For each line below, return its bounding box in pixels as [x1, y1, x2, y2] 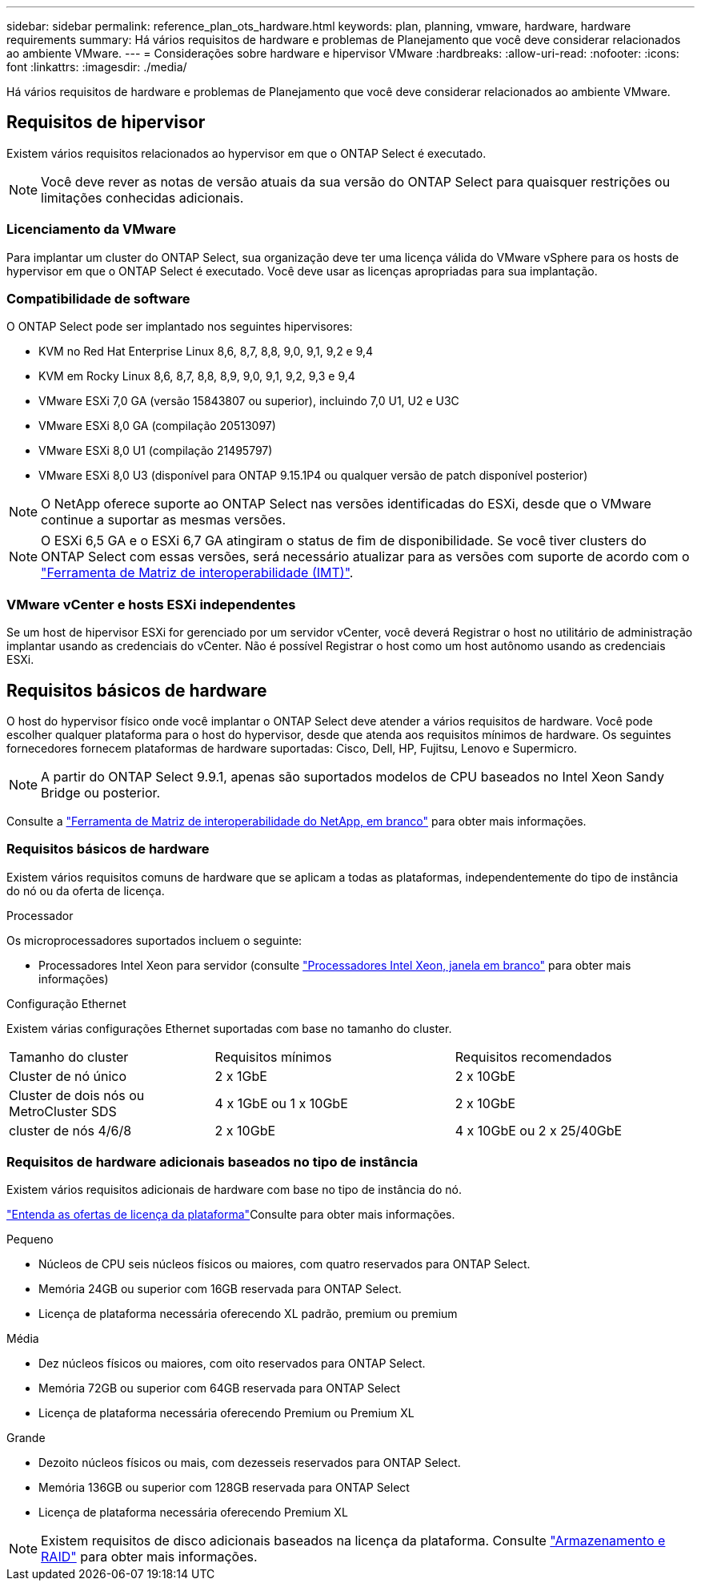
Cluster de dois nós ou [9, 1087, 145, 1103]
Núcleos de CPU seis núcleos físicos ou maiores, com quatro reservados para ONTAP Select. [38, 1257, 531, 1272]
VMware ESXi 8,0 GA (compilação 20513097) [38, 419, 276, 433]
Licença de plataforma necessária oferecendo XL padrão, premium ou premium [38, 1307, 458, 1321]
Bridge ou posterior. [41, 784, 161, 801]
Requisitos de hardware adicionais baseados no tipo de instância [6, 1154, 419, 1171]
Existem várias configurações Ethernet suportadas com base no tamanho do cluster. [6, 1021, 452, 1035]
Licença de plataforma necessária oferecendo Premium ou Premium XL [38, 1406, 415, 1420]
